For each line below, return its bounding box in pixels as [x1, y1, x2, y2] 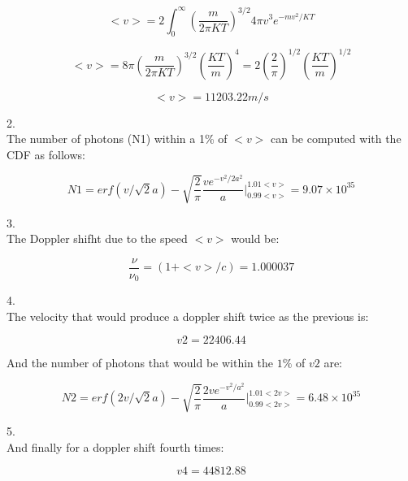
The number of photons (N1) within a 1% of [7, 130, 228, 147]
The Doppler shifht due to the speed [7, 230, 188, 247]
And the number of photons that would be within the [7, 354, 273, 371]
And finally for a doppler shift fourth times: [7, 438, 224, 455]
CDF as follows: [7, 145, 85, 162]
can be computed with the [271, 130, 401, 147]
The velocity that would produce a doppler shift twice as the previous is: [7, 307, 369, 324]
